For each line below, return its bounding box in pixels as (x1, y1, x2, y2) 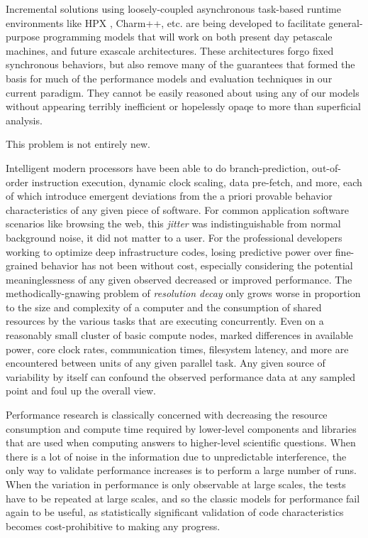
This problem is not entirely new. (6, 136, 151, 151)
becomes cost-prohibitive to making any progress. (6, 518, 221, 533)
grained (6, 258, 38, 273)
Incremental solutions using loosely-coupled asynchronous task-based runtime (6, 1, 341, 16)
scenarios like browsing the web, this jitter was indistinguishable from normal (6, 216, 341, 231)
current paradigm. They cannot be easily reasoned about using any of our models (6, 85, 359, 99)
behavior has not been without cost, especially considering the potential (40, 258, 353, 273)
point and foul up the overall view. (6, 383, 157, 398)
